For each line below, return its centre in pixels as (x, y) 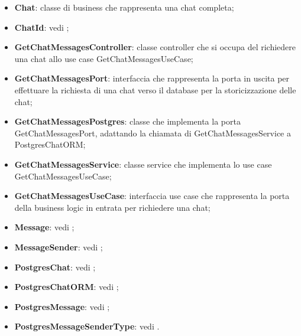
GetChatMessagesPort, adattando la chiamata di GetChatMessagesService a (153, 133)
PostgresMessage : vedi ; (62, 306)
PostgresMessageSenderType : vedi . (87, 326)
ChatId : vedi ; (42, 27)
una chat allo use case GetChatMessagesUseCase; (104, 58)
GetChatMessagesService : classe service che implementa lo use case (143, 164)
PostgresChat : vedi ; (55, 267)
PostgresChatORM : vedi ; (67, 287)
